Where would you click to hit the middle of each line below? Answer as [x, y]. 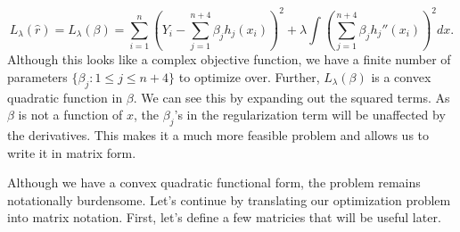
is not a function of [70, 115]
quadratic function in [65, 97]
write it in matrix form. [72, 152]
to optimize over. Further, [249, 76]
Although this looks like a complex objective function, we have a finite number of [229, 59]
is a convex [401, 76]
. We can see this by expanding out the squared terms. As [292, 97]
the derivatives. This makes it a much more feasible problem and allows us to [218, 135]
